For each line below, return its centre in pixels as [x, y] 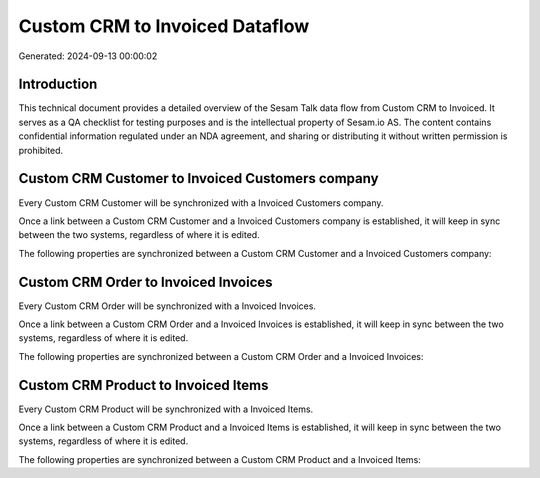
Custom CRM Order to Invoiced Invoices [146, 281]
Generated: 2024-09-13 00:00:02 [88, 56]
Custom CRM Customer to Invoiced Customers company [198, 178]
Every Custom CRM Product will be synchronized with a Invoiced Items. [166, 409]
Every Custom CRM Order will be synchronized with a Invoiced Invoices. [167, 306]
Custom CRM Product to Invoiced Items [143, 385]
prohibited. [41, 150]
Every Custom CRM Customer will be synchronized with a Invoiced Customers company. [201, 202]
